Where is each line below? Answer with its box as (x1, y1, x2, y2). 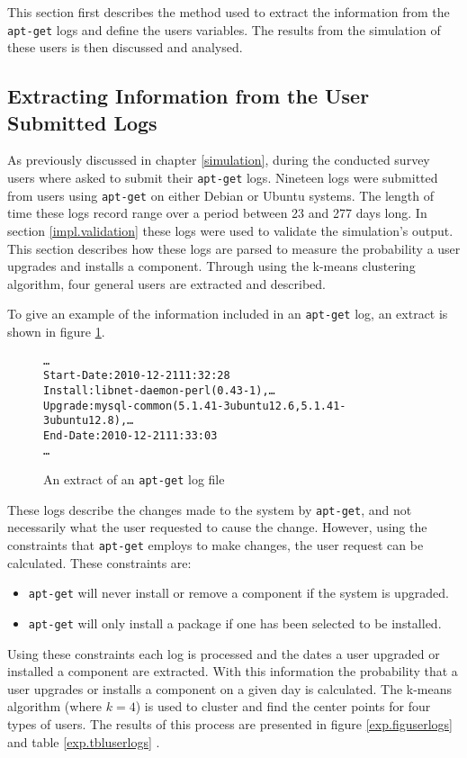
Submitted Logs (7, 108, 157, 136)
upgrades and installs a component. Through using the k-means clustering (7, 257, 416, 275)
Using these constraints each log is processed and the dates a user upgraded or (7, 644, 440, 663)
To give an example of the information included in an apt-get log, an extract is (7, 304, 448, 323)
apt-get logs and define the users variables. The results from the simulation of (7, 20, 441, 39)
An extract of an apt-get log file (43, 470, 225, 489)
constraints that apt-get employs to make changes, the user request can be (7, 536, 424, 555)
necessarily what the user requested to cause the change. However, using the (7, 518, 427, 537)
